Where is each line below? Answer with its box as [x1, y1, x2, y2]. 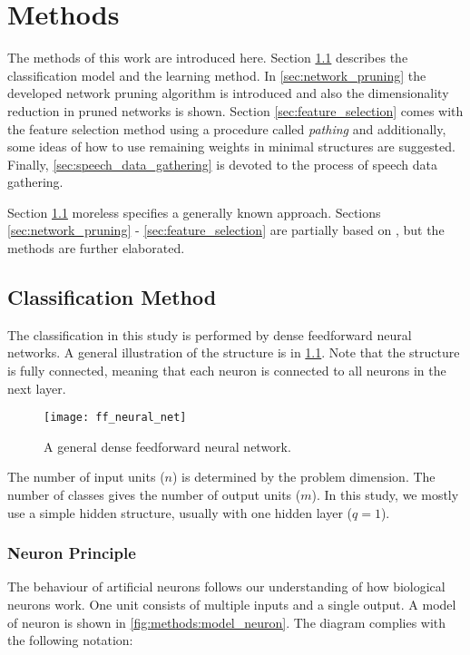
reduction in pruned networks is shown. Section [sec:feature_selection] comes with [7, 101, 464, 120]
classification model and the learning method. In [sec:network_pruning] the [7, 65, 426, 84]
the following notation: [7, 631, 133, 650]
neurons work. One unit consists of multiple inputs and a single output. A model [7, 595, 456, 614]
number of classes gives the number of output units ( [7, 485, 301, 504]
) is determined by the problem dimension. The [172, 467, 436, 486]
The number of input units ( [7, 467, 165, 486]
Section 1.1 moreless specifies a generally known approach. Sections [7, 202, 381, 221]
